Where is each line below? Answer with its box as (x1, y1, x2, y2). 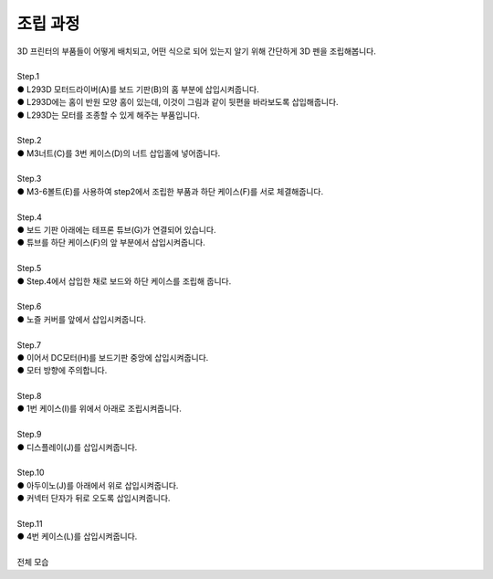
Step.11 (16, 519, 43, 529)
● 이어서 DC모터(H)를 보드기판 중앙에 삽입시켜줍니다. (16, 352, 209, 363)
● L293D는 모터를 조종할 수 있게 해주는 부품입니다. (16, 110, 201, 121)
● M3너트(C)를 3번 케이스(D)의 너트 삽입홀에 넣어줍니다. (16, 147, 221, 159)
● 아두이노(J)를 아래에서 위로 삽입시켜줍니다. (16, 479, 179, 490)
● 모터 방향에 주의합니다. (16, 365, 108, 376)
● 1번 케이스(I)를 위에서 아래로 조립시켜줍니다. (16, 403, 183, 415)
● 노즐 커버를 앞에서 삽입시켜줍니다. (16, 313, 146, 324)
